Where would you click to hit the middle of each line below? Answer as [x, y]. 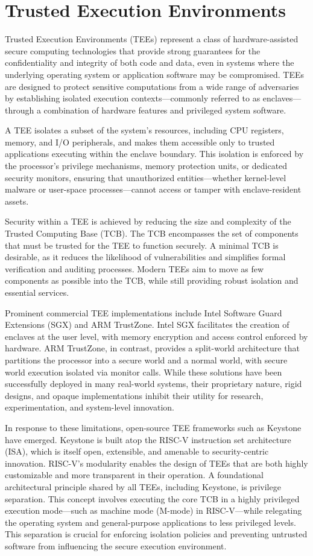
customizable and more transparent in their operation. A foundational [134, 475]
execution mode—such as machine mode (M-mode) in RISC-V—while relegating [153, 510]
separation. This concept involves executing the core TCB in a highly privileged [152, 498]
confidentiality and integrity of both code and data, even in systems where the [150, 62]
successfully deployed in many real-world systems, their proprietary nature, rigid [153, 384]
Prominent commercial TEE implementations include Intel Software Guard [144, 312]
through [20, 110]
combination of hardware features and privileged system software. [165, 110]
